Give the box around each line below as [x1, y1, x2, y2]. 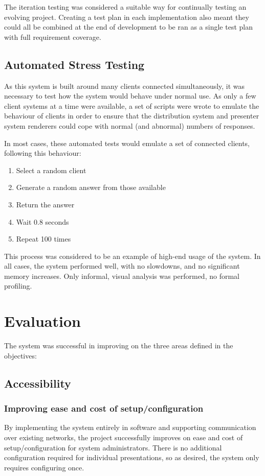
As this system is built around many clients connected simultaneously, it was [4, 80, 245, 91]
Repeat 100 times [16, 233, 71, 244]
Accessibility [4, 375, 71, 391]
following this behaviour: [4, 148, 81, 158]
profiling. [4, 280, 32, 291]
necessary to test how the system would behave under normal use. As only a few [4, 90, 256, 101]
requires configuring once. [4, 462, 84, 472]
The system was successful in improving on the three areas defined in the [4, 340, 233, 351]
